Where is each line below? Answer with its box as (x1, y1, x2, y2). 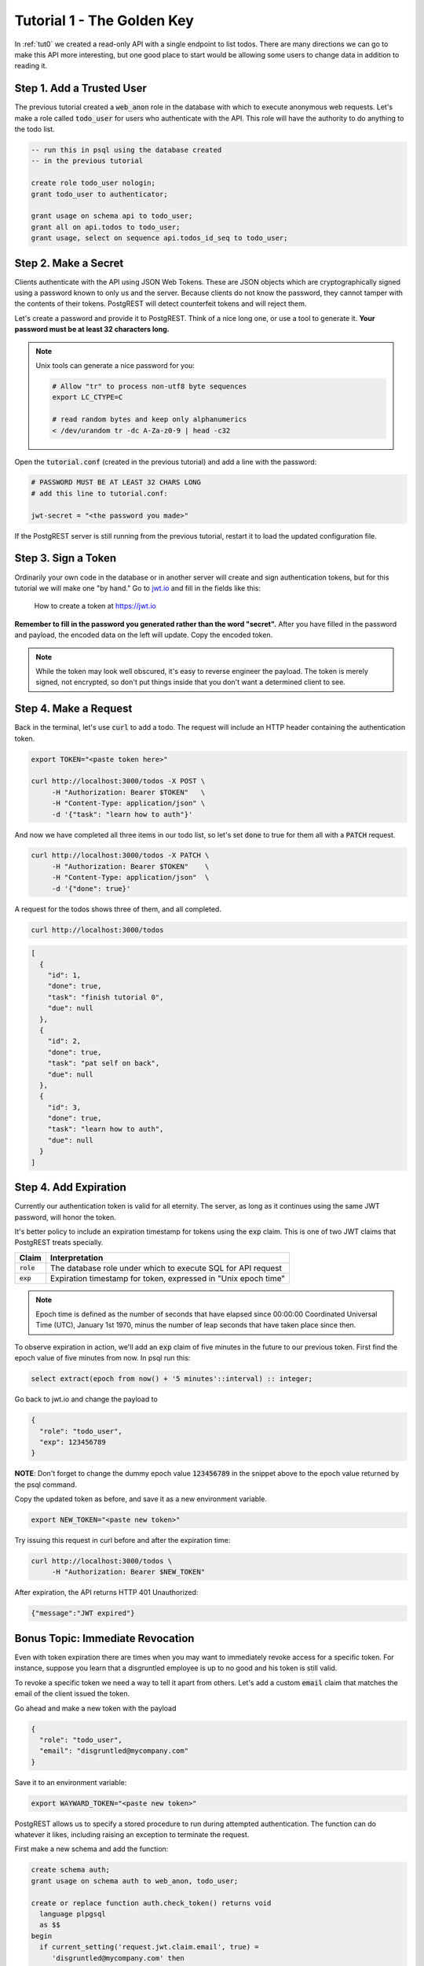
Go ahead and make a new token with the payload (14, 1703, 177, 1713)
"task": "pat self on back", (47, 1058, 160, 1068)
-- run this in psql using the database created (31, 145, 222, 154)
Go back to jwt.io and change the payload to (14, 1394, 159, 1404)
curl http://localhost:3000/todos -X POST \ (31, 777, 206, 786)
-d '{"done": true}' (51, 884, 131, 893)
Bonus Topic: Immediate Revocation (14, 1632, 195, 1645)
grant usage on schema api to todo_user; (31, 212, 193, 220)
